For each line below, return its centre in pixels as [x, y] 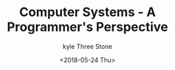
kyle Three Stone [87, 46]
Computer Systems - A [87, 12]
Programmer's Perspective [87, 27]
